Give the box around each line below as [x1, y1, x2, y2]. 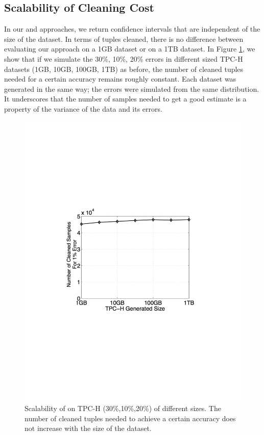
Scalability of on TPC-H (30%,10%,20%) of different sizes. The [25, 403, 221, 414]
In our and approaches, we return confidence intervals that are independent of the [4, 23, 260, 34]
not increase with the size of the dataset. [25, 423, 152, 433]
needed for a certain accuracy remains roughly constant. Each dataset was [4, 73, 236, 84]
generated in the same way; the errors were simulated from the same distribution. [4, 83, 259, 94]
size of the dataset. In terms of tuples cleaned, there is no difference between [4, 33, 244, 44]
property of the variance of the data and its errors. [4, 103, 162, 114]
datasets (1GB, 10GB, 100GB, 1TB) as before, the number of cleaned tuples [4, 63, 244, 74]
